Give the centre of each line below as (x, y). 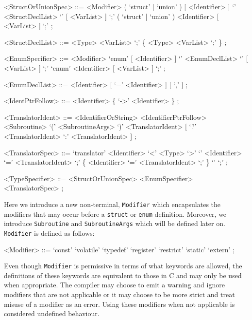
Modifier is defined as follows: (49, 233)
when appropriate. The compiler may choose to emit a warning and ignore (114, 285)
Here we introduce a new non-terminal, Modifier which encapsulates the (112, 204)
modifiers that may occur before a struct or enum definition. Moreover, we (115, 214)
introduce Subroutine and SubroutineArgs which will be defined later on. (115, 223)
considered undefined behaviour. (52, 313)
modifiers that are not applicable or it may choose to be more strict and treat (119, 294)
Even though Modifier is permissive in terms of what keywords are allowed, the (123, 266)
